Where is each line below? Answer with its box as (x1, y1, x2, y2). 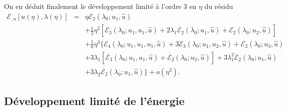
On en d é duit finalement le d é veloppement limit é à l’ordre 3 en (4, 1, 197, 11)
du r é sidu (204, 1, 233, 11)
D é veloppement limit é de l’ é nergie (4, 93, 185, 109)
